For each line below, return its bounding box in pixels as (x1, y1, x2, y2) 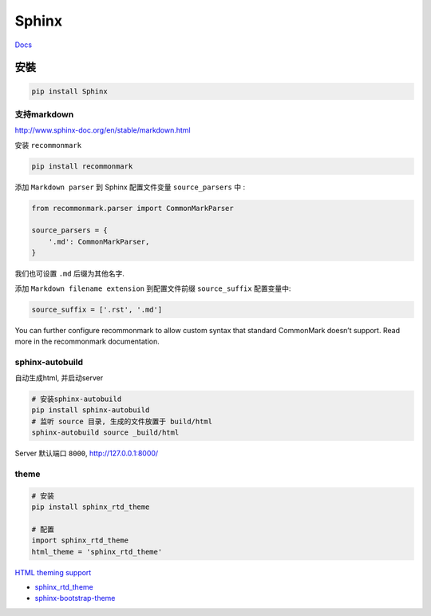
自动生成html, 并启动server (14, 373, 104, 383)
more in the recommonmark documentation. (14, 336, 160, 346)
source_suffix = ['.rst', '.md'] (31, 304, 163, 314)
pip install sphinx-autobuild (31, 406, 150, 415)
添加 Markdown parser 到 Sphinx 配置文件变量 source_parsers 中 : (14, 182, 246, 192)
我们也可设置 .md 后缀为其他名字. (14, 268, 125, 279)
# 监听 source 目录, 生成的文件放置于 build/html (31, 416, 213, 426)
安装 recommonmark (14, 140, 82, 149)
